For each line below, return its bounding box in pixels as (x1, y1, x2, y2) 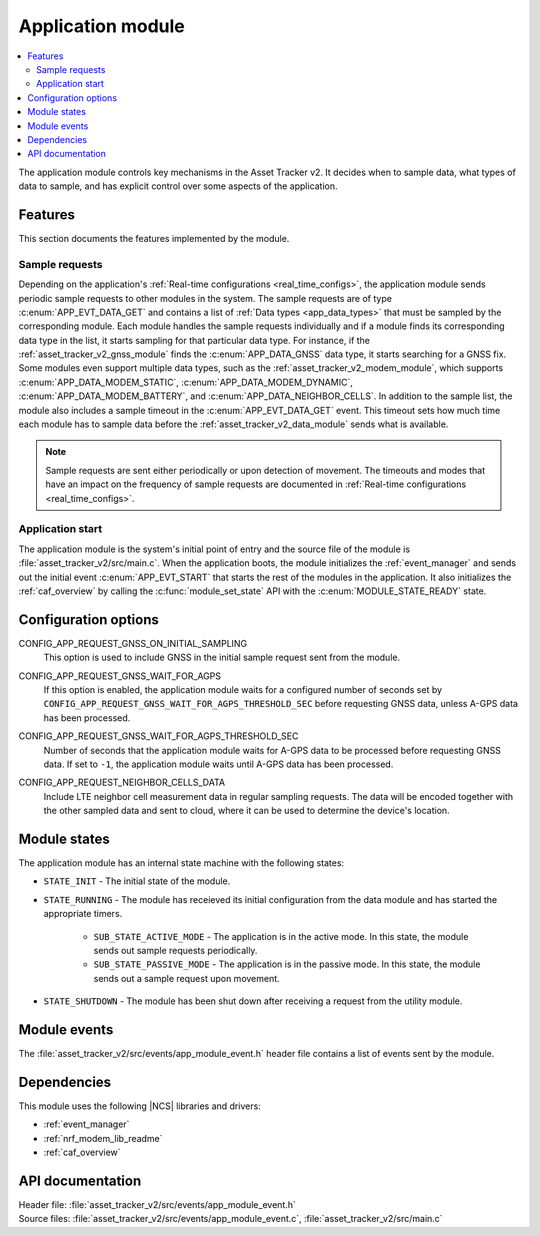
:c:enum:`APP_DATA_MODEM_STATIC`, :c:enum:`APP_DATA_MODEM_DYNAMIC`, (18, 376, 354, 388)
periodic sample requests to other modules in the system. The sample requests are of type (18, 292, 392, 304)
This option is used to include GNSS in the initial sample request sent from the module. (43, 651, 400, 664)
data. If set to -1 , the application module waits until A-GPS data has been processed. (43, 758, 394, 770)
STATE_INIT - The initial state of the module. (43, 875, 231, 887)
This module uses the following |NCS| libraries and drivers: (18, 1100, 262, 1112)
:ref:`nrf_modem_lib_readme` (43, 1132, 164, 1144)
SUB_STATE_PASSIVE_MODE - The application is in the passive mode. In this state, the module (93, 958, 481, 970)
